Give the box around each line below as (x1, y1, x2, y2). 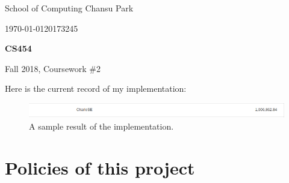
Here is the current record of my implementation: (5, 82, 187, 95)
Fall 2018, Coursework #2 (5, 62, 101, 74)
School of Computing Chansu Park (5, 2, 134, 14)
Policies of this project (5, 155, 195, 179)
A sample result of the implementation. (29, 119, 174, 132)
